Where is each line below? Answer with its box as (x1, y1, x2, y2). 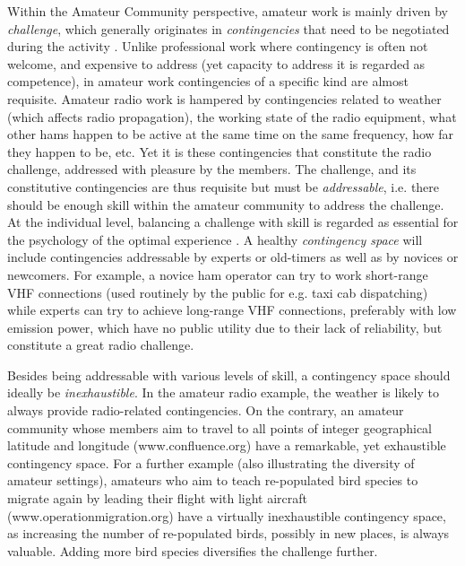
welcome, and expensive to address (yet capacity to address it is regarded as (7, 54, 426, 73)
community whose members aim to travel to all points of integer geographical (7, 418, 433, 437)
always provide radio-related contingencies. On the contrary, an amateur (7, 401, 404, 420)
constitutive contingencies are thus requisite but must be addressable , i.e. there (7, 177, 440, 196)
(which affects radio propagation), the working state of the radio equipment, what (7, 107, 457, 126)
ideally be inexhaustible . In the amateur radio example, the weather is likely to (7, 383, 439, 402)
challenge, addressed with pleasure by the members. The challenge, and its (7, 160, 417, 179)
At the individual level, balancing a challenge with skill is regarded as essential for (7, 213, 459, 231)
